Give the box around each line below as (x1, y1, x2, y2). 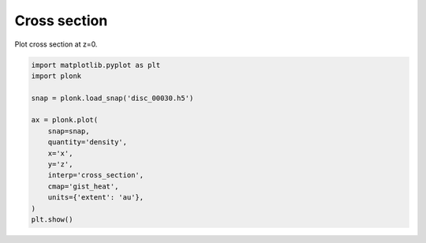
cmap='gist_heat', (47, 181, 119, 191)
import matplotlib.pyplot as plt (31, 60, 161, 69)
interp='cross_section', (47, 170, 144, 180)
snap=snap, (47, 126, 90, 136)
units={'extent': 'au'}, (47, 193, 144, 202)
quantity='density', (47, 138, 128, 147)
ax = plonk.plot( (31, 115, 99, 125)
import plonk (31, 71, 82, 80)
